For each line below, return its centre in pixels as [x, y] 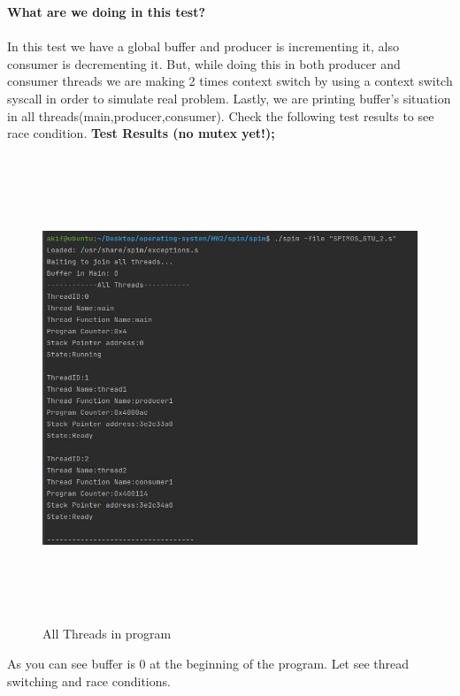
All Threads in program [107, 634]
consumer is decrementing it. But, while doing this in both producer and [204, 63]
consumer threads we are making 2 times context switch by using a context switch [230, 81]
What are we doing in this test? [106, 11]
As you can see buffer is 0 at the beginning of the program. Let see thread [208, 663]
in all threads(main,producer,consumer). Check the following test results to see [221, 115]
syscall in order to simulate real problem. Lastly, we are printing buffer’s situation [229, 98]
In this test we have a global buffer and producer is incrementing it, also [203, 46]
